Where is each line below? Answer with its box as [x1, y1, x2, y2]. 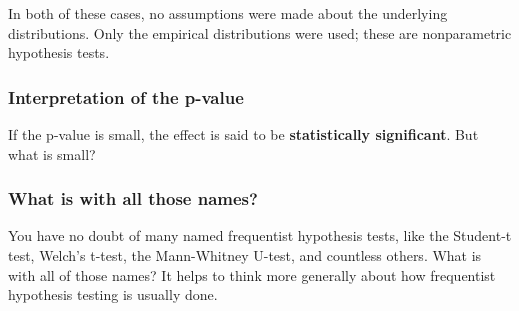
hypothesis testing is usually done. [8, 284, 218, 305]
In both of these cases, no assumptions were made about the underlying [8, 3, 448, 23]
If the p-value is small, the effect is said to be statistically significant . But [8, 124, 479, 144]
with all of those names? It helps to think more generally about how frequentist [8, 264, 496, 285]
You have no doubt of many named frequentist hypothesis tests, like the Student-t [8, 225, 512, 246]
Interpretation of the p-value [8, 84, 244, 109]
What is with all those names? [8, 186, 258, 211]
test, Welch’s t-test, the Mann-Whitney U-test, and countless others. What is [8, 245, 482, 265]
